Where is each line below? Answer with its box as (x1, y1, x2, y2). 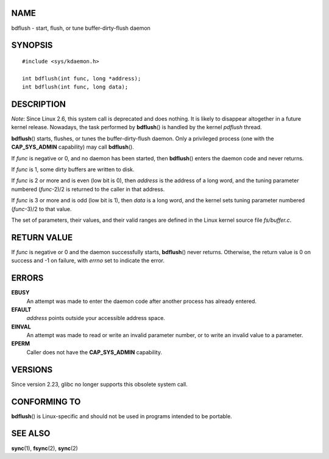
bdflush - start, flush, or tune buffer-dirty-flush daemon (11, 24, 150, 32)
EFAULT (11, 305, 32, 313)
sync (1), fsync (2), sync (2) (11, 444, 79, 452)
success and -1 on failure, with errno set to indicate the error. (11, 257, 164, 265)
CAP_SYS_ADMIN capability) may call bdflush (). (11, 143, 134, 151)
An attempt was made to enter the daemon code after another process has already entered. (26, 297, 257, 305)
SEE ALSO (11, 429, 51, 439)
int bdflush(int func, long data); (22, 84, 129, 91)
